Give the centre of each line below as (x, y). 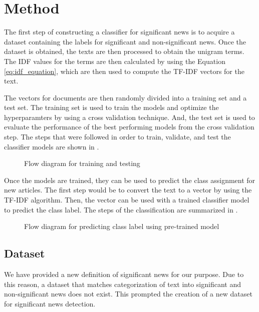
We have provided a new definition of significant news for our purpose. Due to (124, 274)
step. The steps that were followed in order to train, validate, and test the (117, 137)
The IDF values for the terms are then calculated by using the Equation (115, 61)
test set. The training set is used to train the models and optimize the (111, 107)
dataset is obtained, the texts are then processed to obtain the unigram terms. (124, 51)
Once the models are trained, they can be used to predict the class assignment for (130, 180)
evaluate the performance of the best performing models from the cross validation (129, 127)
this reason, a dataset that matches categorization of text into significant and (122, 284)
